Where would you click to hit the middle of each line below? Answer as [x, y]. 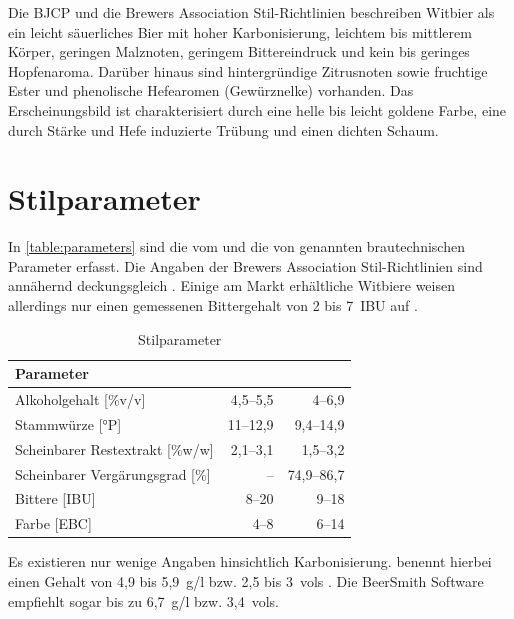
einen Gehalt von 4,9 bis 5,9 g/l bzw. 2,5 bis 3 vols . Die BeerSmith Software [246, 581]
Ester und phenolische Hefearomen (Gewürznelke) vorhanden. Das [211, 90]
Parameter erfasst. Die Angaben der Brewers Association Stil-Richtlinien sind [245, 265]
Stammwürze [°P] [68, 423]
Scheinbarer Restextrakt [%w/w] [114, 448]
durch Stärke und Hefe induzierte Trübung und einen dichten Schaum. [223, 129]
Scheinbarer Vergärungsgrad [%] [113, 473]
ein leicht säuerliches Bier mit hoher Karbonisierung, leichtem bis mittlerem [240, 31]
